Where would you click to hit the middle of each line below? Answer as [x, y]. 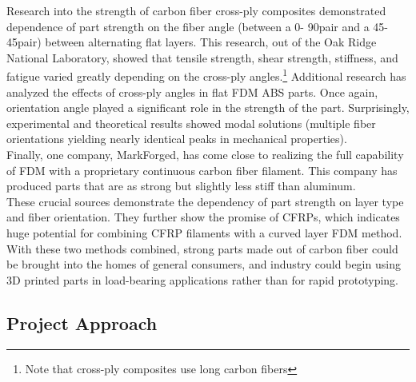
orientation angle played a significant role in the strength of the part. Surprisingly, [208, 107]
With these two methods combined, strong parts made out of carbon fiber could [202, 248]
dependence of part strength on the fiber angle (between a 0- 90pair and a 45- [198, 26]
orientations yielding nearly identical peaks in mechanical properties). [177, 139]
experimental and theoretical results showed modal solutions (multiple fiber [191, 123]
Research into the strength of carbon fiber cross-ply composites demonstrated [196, 10]
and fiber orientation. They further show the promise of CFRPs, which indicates [203, 217]
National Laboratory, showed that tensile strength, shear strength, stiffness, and [202, 57]
